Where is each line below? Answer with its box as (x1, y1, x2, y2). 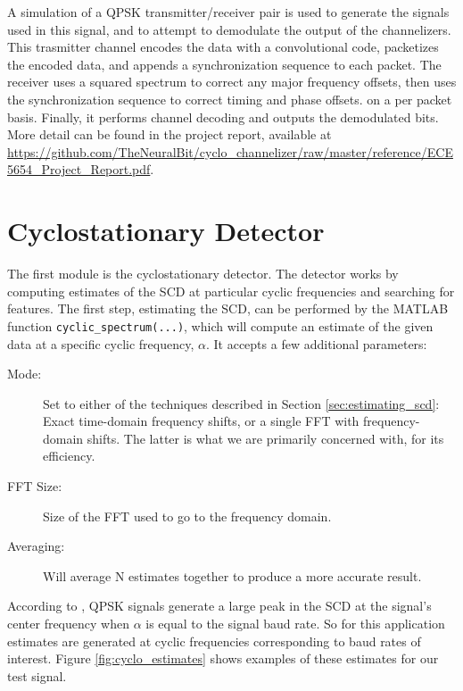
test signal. (7, 666, 67, 685)
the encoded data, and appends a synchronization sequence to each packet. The (7, 54, 442, 73)
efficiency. (43, 446, 95, 465)
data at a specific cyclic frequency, (7, 334, 194, 353)
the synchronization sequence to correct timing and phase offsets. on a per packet (7, 89, 452, 108)
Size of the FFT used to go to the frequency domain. (43, 506, 332, 525)
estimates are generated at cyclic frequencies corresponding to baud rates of (7, 631, 421, 650)
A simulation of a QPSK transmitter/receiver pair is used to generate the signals (7, 3, 450, 21)
